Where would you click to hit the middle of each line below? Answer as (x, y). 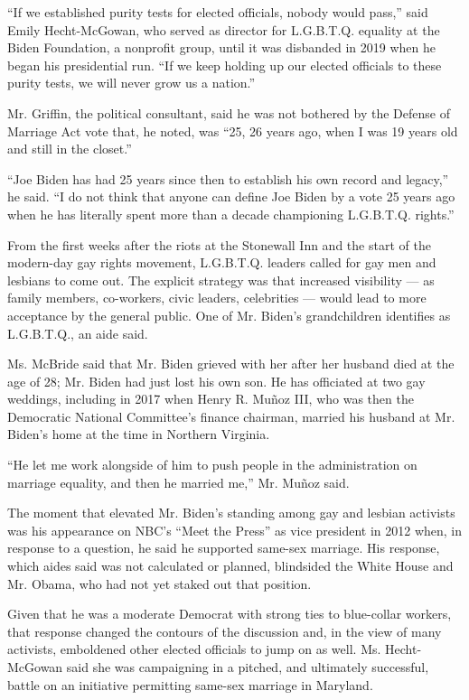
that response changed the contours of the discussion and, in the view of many (225, 631)
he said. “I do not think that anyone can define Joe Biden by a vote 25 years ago (231, 196)
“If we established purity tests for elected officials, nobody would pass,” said (218, 12)
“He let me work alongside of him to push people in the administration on (212, 465)
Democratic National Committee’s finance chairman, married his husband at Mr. (231, 416)
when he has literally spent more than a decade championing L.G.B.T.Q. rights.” (231, 214)
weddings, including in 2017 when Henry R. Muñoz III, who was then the (211, 399)
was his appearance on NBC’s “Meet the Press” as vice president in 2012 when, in (235, 530)
